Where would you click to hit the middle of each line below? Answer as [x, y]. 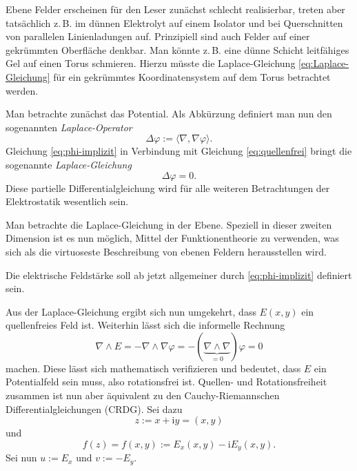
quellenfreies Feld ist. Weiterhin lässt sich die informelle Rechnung [145, 325]
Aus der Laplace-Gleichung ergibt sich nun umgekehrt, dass [131, 311]
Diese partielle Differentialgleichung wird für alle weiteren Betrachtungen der [168, 188]
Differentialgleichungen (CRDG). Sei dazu [94, 408]
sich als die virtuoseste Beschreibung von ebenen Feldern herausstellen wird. [166, 251]
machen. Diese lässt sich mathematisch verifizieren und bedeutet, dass [153, 368]
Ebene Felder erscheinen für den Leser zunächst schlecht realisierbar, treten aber [175, 9]
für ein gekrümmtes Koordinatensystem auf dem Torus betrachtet [192, 76]
